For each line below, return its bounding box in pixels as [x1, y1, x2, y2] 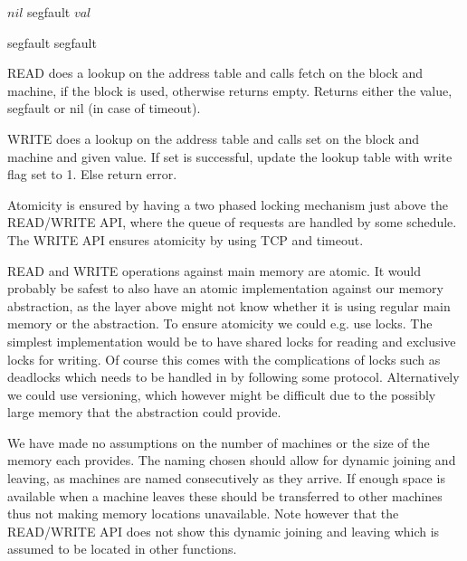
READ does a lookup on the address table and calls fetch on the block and [7, 63, 424, 82]
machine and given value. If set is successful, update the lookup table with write [7, 147, 453, 166]
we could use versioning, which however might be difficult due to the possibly [7, 385, 436, 404]
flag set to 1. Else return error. [7, 165, 177, 184]
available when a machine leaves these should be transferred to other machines [7, 486, 443, 505]
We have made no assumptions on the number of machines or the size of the [7, 433, 430, 452]
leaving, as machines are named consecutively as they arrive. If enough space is [7, 469, 445, 488]
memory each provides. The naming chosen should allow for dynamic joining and [7, 451, 456, 470]
